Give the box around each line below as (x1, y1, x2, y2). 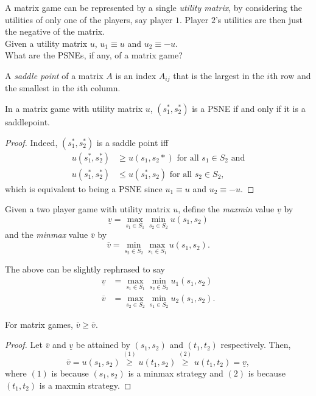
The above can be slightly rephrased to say (5, 262, 165, 275)
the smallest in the (5, 82, 74, 94)
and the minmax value (5, 228, 88, 241)
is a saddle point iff (96, 136, 169, 148)
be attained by (75, 338, 130, 351)
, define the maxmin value (178, 203, 275, 215)
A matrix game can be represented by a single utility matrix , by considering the (5, 1, 302, 13)
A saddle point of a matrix (5, 69, 104, 82)
